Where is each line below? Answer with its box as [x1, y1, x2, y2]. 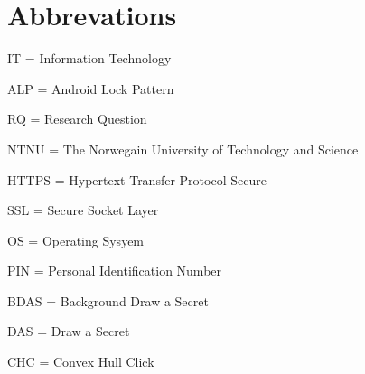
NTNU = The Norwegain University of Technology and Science [7, 139, 359, 158]
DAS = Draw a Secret [7, 322, 130, 341]
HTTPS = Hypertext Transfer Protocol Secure [7, 170, 267, 189]
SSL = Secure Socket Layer [7, 201, 159, 220]
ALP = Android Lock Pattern [7, 79, 174, 98]
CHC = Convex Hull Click [7, 352, 154, 371]
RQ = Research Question [7, 109, 147, 128]
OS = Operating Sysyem [7, 230, 145, 249]
